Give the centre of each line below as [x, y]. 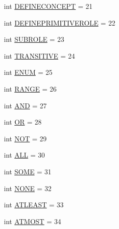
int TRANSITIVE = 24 [40, 55]
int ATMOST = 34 [33, 221]
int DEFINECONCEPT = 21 [48, 6]
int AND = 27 [25, 105]
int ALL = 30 [24, 155]
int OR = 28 [23, 122]
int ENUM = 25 [28, 72]
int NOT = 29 [25, 138]
